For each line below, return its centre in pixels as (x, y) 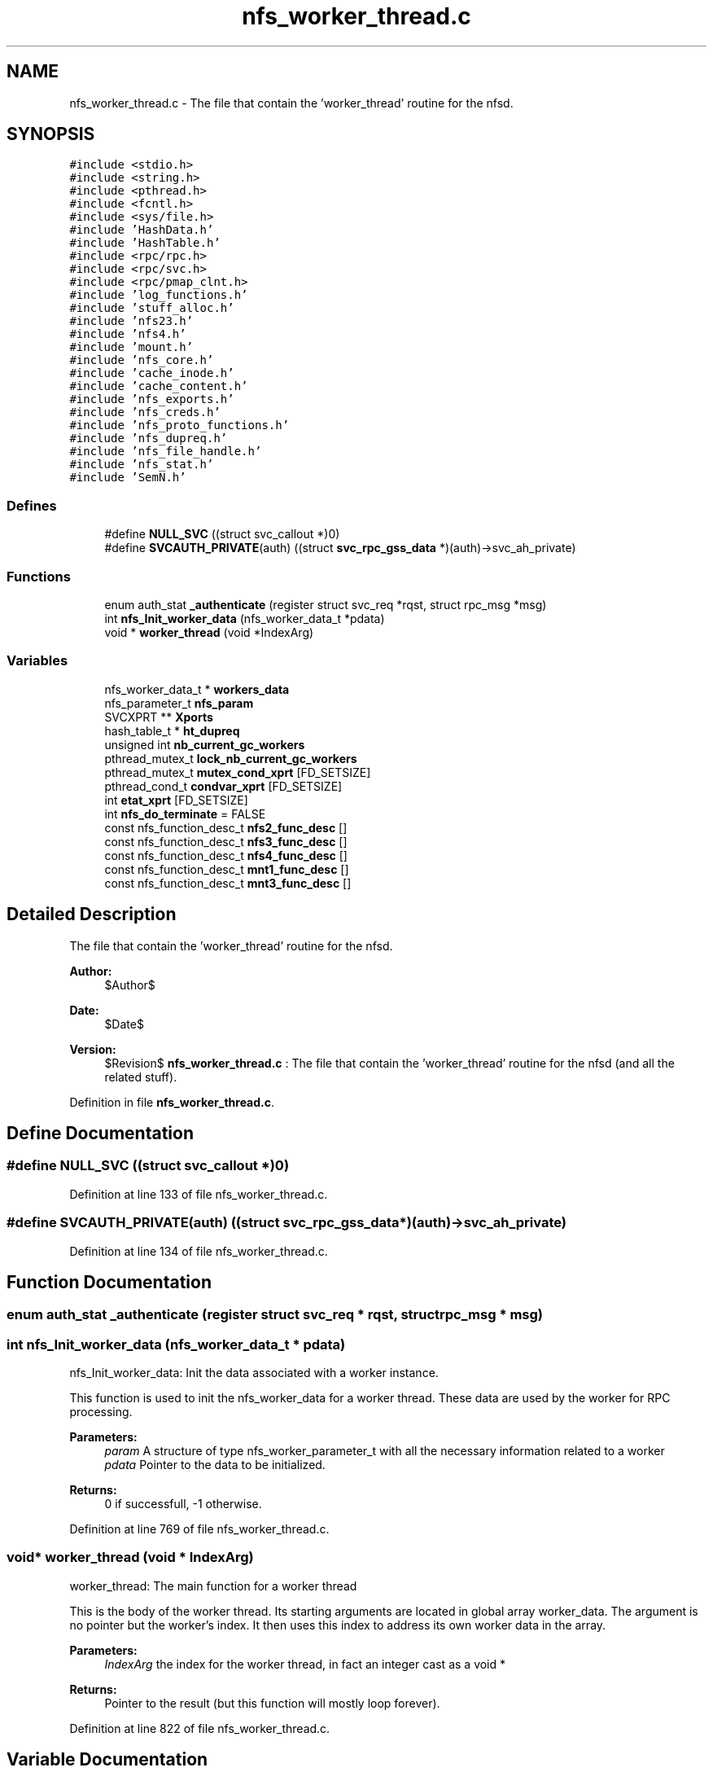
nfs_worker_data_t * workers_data (197, 689)
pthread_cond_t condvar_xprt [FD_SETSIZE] (223, 786)
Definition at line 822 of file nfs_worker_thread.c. (200, 1728)
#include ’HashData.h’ (142, 230)
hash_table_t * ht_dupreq (172, 730)
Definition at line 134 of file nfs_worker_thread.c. (199, 1251)
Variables (37, 661)
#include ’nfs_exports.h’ (152, 399)
